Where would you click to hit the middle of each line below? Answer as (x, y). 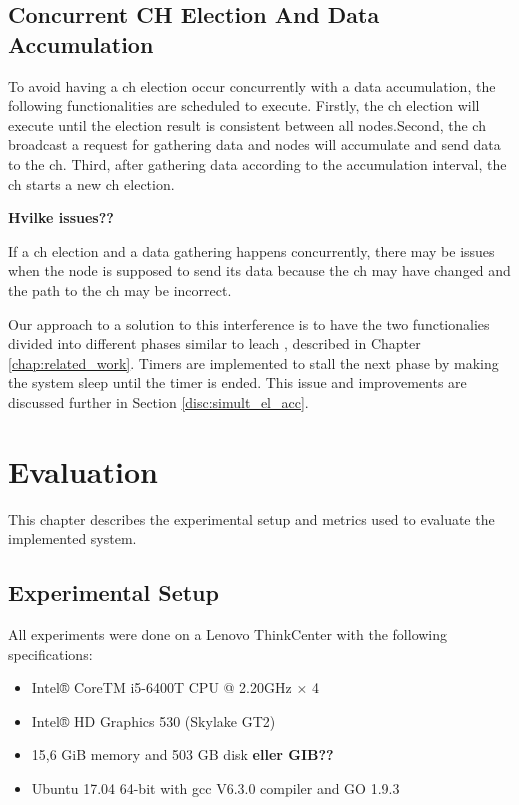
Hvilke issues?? (61, 217)
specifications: (50, 653)
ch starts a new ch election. (91, 183)
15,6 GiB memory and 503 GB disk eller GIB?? (182, 754)
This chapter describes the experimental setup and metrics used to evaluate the (251, 518)
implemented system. (72, 538)
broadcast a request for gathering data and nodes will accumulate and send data (254, 144)
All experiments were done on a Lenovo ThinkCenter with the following (228, 634)
